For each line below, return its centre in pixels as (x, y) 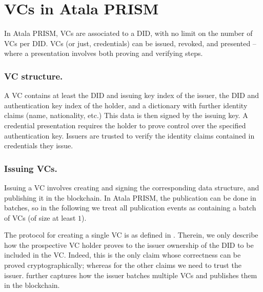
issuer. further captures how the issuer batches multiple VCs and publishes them (131, 275)
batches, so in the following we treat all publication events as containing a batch (130, 208)
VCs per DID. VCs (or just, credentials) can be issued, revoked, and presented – (130, 43)
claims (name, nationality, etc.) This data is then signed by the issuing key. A (126, 115)
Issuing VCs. (31, 168)
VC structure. (34, 76)
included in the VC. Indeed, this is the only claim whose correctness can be (123, 255)
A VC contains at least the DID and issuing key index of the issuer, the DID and (132, 95)
